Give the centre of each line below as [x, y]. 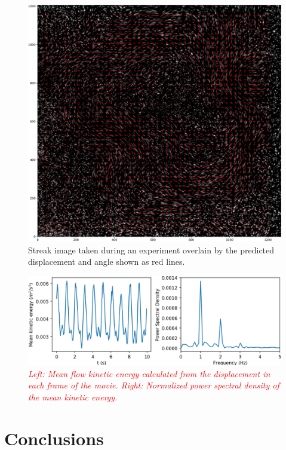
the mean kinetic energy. [73, 397]
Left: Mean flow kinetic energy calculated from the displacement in [149, 373]
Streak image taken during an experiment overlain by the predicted [151, 250]
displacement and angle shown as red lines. [107, 261]
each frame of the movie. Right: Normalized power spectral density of [154, 385]
